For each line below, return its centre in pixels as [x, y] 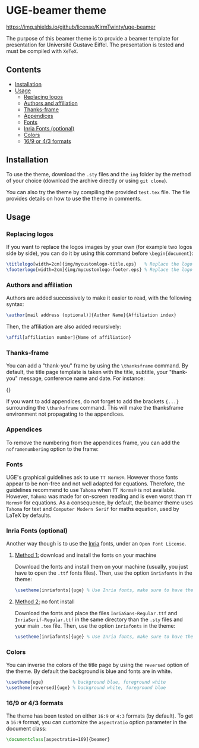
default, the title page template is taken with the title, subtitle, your [87, 372]
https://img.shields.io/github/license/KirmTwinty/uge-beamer [81, 27]
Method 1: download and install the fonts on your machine [86, 555]
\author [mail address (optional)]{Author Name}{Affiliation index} [91, 315]
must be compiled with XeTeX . [42, 51]
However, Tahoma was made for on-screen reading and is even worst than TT [99, 496]
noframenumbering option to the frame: [53, 449]
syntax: [15, 304]
